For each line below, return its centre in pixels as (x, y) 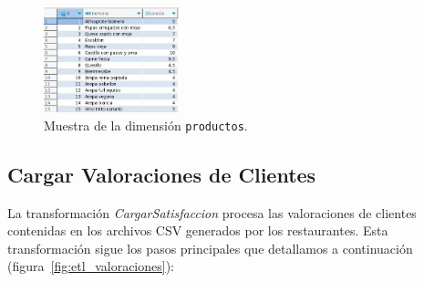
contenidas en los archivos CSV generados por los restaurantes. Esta (198, 230)
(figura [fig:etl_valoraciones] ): (91, 266)
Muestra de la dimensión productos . (146, 125)
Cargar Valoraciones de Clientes (162, 174)
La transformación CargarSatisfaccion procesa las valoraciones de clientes (212, 212)
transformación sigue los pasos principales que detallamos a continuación (210, 248)
